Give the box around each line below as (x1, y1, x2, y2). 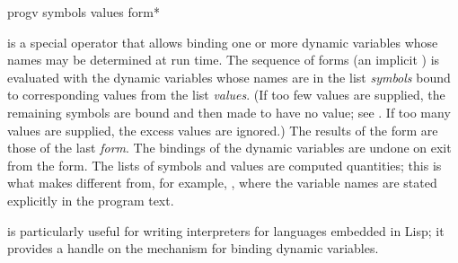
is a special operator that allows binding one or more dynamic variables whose (7, 32, 438, 51)
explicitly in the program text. (7, 190, 174, 209)
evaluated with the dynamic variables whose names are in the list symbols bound (7, 67, 451, 86)
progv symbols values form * (7, 3, 160, 21)
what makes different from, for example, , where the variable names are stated (7, 173, 437, 192)
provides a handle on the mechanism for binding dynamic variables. (7, 239, 379, 258)
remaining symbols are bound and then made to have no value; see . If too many (7, 102, 451, 121)
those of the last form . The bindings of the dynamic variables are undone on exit (7, 138, 452, 157)
